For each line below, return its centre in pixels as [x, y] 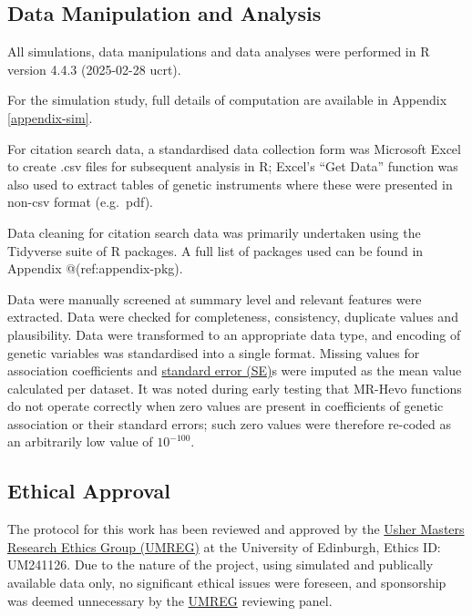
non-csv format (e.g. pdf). [80, 202]
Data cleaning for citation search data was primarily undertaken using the [214, 232]
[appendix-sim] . [50, 117]
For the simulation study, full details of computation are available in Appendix [227, 100]
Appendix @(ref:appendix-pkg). [95, 268]
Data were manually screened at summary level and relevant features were [215, 298]
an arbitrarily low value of [80, 441]
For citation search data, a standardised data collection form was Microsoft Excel [234, 148]
